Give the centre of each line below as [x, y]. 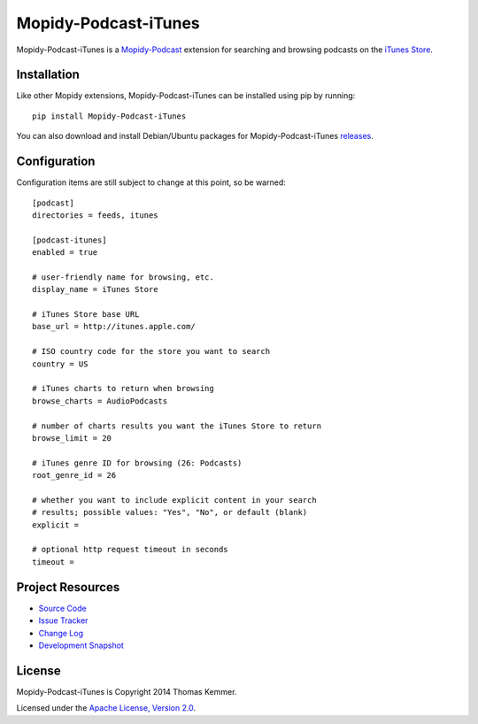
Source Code [63, 608]
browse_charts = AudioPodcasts [100, 401]
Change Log [61, 633]
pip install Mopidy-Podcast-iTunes [109, 116]
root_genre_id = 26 [74, 475]
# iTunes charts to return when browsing [123, 389]
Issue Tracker [63, 620]
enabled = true [65, 253]
